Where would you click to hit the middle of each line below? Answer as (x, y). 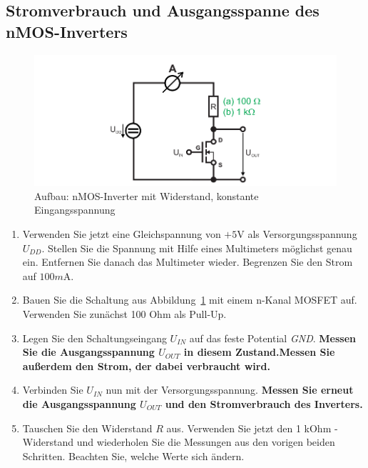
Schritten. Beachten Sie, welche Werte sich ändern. (133, 455)
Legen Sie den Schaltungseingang (94, 338)
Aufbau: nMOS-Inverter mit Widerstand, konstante (147, 195)
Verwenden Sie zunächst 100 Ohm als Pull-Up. (124, 313)
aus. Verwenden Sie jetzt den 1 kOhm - (252, 428)
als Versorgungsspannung (302, 234)
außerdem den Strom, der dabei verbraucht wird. (146, 365)
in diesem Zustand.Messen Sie (259, 352)
